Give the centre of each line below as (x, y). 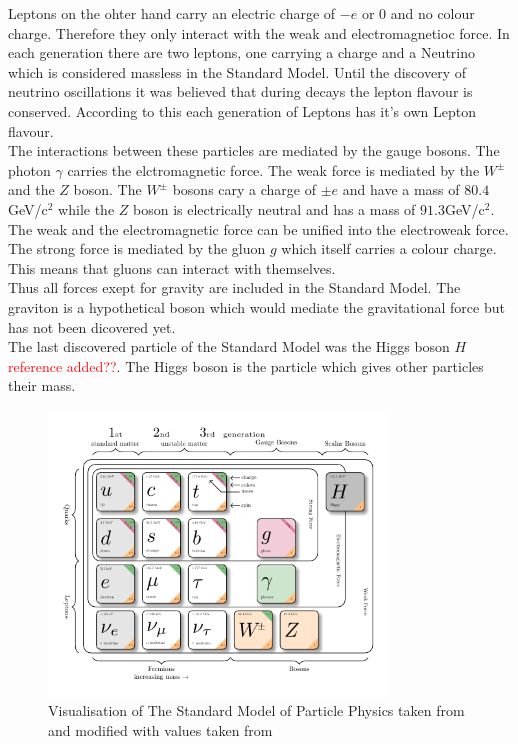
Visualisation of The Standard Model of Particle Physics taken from (256, 710)
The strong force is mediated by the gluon (137, 248)
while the (86, 208)
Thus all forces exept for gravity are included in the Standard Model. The (234, 287)
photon (29, 169)
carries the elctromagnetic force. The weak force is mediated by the (273, 169)
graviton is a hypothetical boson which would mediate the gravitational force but (256, 306)
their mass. (42, 385)
